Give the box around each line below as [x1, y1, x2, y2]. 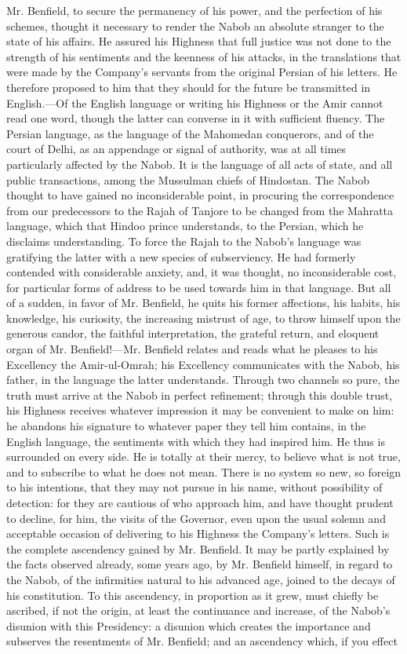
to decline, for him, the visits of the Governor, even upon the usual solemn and [6, 510, 386, 526]
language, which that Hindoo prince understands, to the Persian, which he [6, 217, 364, 234]
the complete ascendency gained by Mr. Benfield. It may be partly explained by [6, 540, 390, 557]
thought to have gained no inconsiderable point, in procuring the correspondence [6, 187, 394, 203]
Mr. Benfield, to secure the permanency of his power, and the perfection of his [6, 2, 383, 18]
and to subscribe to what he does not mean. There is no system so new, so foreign [6, 463, 402, 480]
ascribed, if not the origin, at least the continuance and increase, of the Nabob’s [6, 602, 391, 619]
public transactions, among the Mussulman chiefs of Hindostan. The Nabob [6, 171, 369, 188]
